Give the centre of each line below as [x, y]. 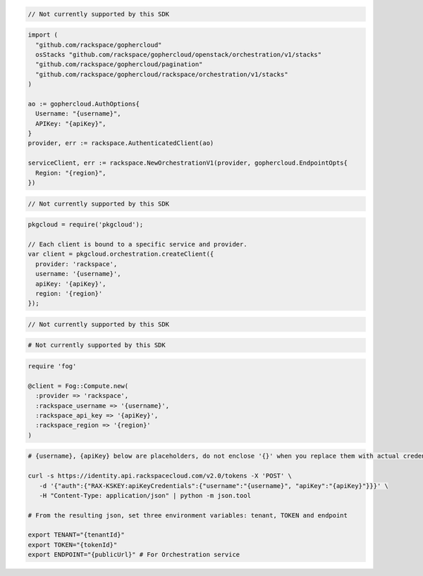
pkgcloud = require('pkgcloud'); [86, 225]
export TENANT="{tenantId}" [76, 535]
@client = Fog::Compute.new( [78, 386]
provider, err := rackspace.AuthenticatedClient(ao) [121, 143]
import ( [43, 35]
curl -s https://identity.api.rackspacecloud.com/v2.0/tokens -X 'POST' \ [160, 476]
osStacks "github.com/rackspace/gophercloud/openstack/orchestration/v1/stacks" [179, 54]
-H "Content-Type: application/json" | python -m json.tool [145, 495]
